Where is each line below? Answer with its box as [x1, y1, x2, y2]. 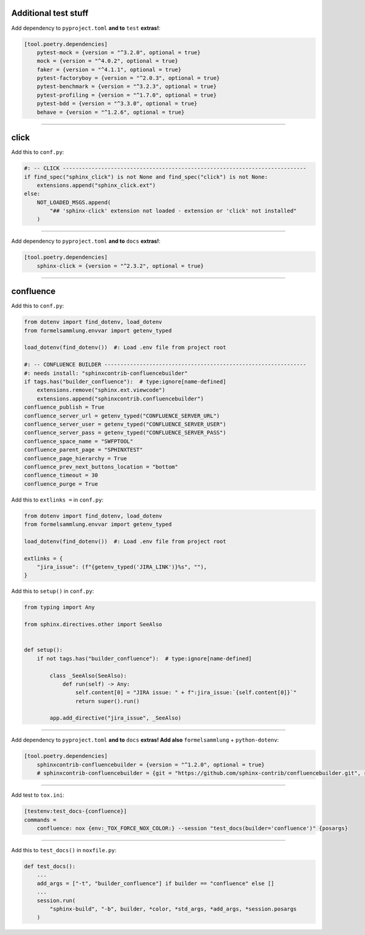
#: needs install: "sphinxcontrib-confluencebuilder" [24, 369, 188, 377]
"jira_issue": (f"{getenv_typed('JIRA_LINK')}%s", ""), [36, 564, 207, 570]
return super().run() [75, 698, 140, 704]
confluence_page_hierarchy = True [24, 455, 127, 462]
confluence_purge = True [24, 480, 99, 487]
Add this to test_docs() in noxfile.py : [11, 846, 117, 853]
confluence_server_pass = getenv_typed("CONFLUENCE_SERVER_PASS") [24, 429, 226, 436]
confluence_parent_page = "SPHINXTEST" [24, 446, 143, 453]
